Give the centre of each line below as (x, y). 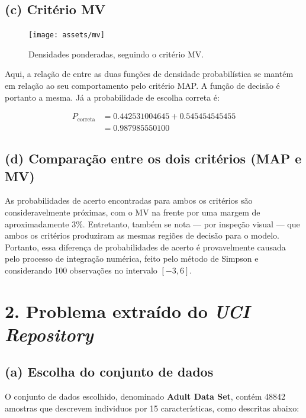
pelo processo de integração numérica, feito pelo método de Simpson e (132, 258)
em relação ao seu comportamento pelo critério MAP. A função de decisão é (142, 86)
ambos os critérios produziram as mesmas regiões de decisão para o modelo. (142, 235)
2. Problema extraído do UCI (127, 311)
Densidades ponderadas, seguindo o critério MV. (116, 54)
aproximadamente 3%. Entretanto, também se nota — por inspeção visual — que (152, 224)
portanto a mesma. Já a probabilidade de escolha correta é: (112, 97)
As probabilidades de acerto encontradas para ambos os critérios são (129, 200)
